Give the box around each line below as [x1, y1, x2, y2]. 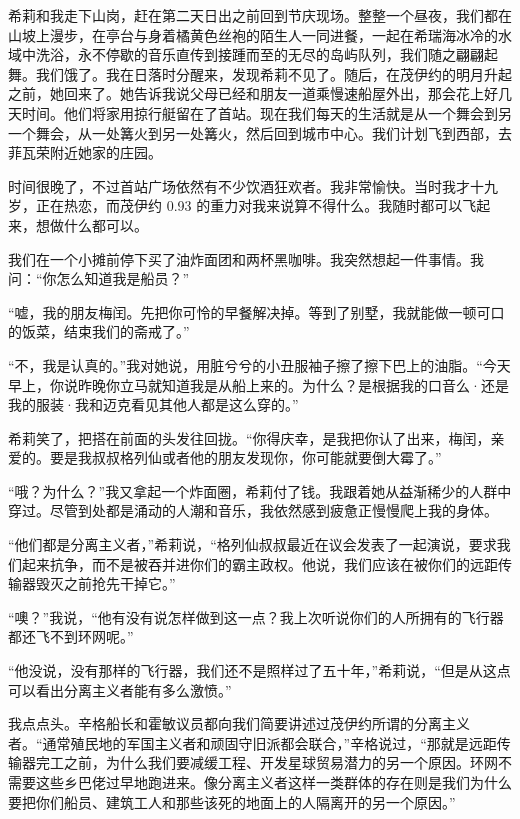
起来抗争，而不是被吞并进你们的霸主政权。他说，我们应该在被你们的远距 [21, 553, 498, 574]
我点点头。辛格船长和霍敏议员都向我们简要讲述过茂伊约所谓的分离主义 [8, 713, 470, 734]
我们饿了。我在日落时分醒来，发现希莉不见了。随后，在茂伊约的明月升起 [35, 63, 512, 84]
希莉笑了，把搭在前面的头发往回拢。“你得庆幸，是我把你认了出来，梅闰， [8, 427, 491, 448]
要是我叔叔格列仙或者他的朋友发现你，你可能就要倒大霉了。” [49, 447, 442, 468]
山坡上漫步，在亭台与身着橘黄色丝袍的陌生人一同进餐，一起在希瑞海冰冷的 [8, 24, 498, 45]
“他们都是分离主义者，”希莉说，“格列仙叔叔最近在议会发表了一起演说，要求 [8, 534, 497, 555]
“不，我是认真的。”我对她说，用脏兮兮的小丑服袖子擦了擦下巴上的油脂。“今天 [8, 354, 511, 375]
